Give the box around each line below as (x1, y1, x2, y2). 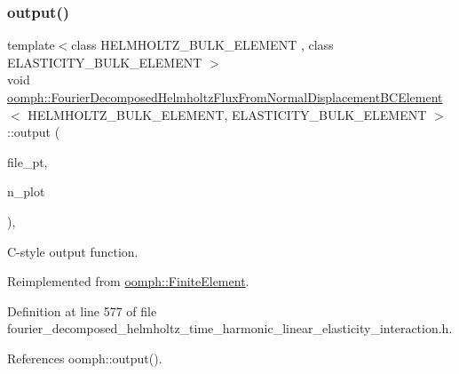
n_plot (7, 182, 45, 201)
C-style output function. (7, 242, 138, 260)
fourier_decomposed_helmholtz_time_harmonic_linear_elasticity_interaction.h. (7, 319, 453, 338)
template (7, 36, 55, 54)
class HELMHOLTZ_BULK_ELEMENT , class (71, 36, 334, 54)
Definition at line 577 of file (7, 301, 157, 320)
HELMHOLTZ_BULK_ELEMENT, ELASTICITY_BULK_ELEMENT (28, 105, 427, 123)
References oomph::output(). (7, 348, 162, 367)
